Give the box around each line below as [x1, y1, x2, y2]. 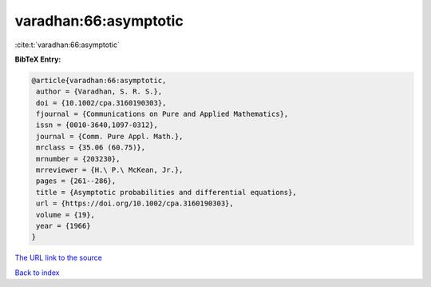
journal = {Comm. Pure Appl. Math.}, [36, 132, 184, 141]
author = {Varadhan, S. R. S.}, [36, 87, 163, 96]
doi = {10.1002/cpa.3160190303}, [36, 98, 167, 107]
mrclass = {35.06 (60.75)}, [36, 143, 146, 152]
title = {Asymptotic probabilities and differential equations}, [36, 188, 297, 197]
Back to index [14, 268, 60, 277]
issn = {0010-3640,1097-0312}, [36, 121, 159, 130]
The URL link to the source [14, 253, 103, 263]
